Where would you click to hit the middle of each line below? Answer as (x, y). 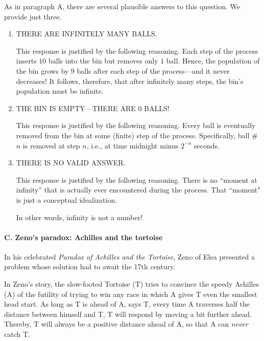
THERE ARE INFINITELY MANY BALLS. (87, 34)
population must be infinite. (60, 91)
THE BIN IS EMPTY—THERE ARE (76, 108)
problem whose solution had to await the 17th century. (90, 267)
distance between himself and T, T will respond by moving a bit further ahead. (128, 314)
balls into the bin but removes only (103, 61)
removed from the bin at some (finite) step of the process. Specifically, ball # (137, 135)
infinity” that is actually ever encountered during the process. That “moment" (138, 190)
